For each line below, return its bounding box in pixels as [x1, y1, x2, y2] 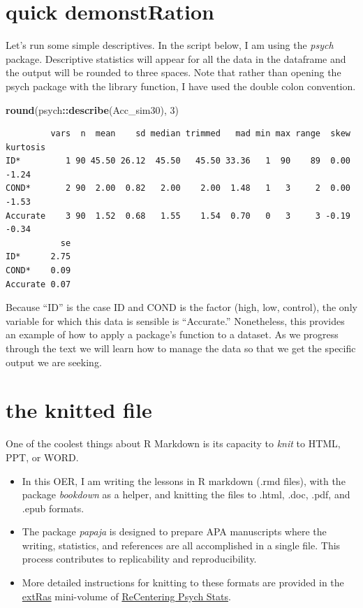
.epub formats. [22, 500, 84, 515]
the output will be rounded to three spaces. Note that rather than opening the [6, 65, 341, 80]
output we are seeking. [6, 354, 102, 369]
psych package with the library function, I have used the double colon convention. [6, 78, 356, 93]
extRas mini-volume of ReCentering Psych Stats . [22, 588, 231, 603]
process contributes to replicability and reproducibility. [22, 551, 257, 566]
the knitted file [6, 396, 152, 424]
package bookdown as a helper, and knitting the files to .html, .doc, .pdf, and [22, 487, 350, 502]
